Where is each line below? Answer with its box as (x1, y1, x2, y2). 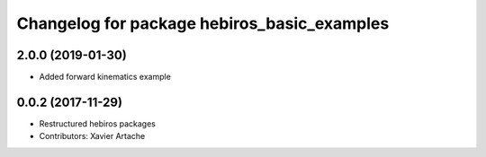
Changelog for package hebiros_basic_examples (16, 13, 390, 33)
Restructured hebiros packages (39, 118, 157, 129)
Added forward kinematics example (39, 72, 171, 83)
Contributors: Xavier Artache (39, 131, 146, 142)
